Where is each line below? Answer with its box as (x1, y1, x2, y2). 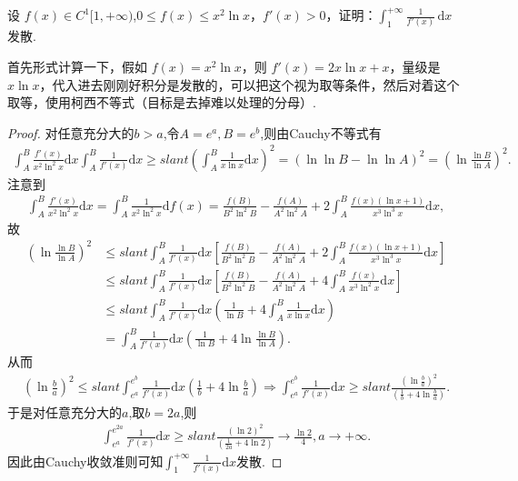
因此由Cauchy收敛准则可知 (7, 451, 164, 470)
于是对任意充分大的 (7, 402, 122, 421)
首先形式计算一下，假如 (7, 56, 147, 75)
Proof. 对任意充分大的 (7, 123, 134, 142)
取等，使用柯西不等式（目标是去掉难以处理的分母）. (7, 93, 316, 112)
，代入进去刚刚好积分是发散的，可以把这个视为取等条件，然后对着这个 (39, 75, 460, 94)
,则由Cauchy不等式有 (260, 123, 382, 142)
